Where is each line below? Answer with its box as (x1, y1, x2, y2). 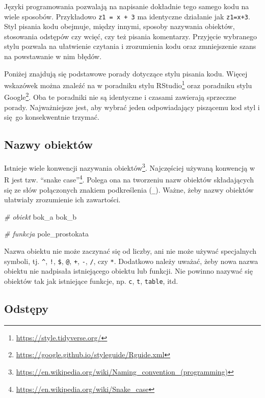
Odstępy (4, 300, 49, 316)
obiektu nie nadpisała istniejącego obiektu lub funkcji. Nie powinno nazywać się (4, 266, 253, 276)
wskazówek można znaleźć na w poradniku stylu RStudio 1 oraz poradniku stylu (4, 78, 252, 90)
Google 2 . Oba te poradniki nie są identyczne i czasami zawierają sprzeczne (4, 90, 236, 102)
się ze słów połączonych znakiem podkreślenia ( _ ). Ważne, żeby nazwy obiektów (4, 184, 254, 195)
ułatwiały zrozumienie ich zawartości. (4, 194, 121, 205)
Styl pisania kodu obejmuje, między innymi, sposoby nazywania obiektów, (4, 21, 235, 32)
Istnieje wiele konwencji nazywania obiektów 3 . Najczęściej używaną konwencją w (4, 161, 255, 173)
